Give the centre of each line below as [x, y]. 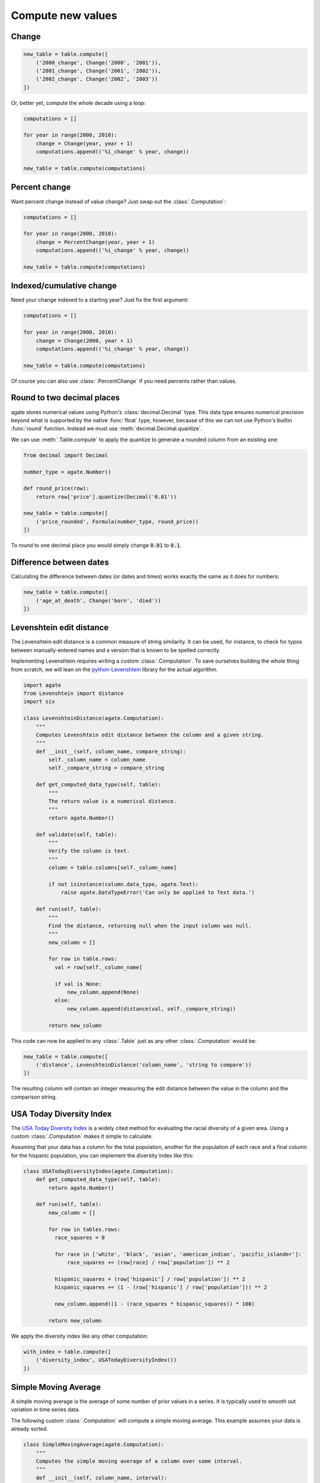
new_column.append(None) [103, 992]
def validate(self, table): [77, 834]
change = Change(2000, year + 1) [84, 340]
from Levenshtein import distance [73, 693]
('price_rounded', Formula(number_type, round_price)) [117, 521]
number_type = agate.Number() [67, 472]
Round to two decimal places [65, 398]
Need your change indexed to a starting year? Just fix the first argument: [100, 300]
